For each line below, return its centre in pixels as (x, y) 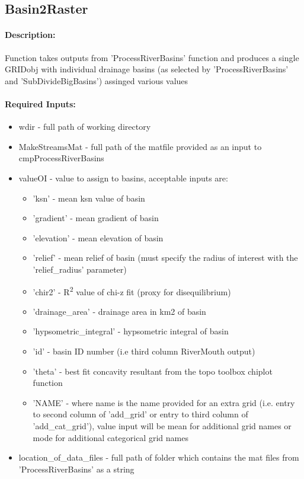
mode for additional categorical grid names (111, 437)
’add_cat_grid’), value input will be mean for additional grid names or (162, 425)
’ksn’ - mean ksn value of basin (89, 198)
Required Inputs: (40, 103)
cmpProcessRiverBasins (61, 158)
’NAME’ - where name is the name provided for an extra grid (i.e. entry (164, 402)
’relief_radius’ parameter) (80, 269)
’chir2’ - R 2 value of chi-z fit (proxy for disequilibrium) (132, 290)
